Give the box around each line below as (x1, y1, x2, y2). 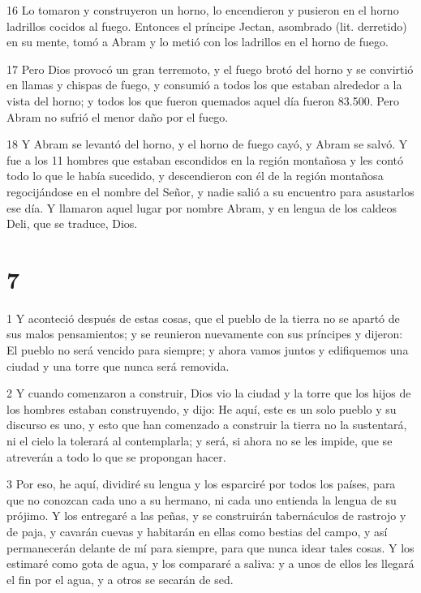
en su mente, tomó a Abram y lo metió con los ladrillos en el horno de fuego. (6, 33, 389, 50)
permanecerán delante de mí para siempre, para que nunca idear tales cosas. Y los (6, 539, 415, 556)
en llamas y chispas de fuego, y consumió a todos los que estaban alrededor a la (6, 76, 402, 93)
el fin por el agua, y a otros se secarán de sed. (6, 570, 234, 587)
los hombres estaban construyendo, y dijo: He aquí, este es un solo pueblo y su (6, 400, 397, 417)
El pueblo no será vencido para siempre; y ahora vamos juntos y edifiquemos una (6, 342, 409, 359)
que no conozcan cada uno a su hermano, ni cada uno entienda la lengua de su (6, 491, 397, 508)
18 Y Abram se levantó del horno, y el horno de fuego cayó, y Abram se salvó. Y (6, 135, 408, 153)
